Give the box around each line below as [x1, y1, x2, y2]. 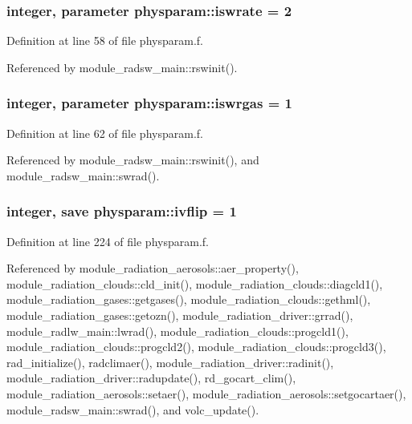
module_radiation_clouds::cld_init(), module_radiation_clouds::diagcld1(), [6, 275, 383, 292]
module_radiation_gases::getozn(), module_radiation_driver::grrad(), [6, 307, 353, 323]
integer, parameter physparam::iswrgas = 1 [6, 93, 292, 113]
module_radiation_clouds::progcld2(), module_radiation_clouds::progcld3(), [6, 338, 386, 355]
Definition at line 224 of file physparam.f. [6, 232, 209, 249]
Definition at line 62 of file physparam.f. [6, 124, 203, 141]
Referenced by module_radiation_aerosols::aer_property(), [6, 260, 299, 277]
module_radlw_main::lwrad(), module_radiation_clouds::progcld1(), [6, 322, 349, 339]
